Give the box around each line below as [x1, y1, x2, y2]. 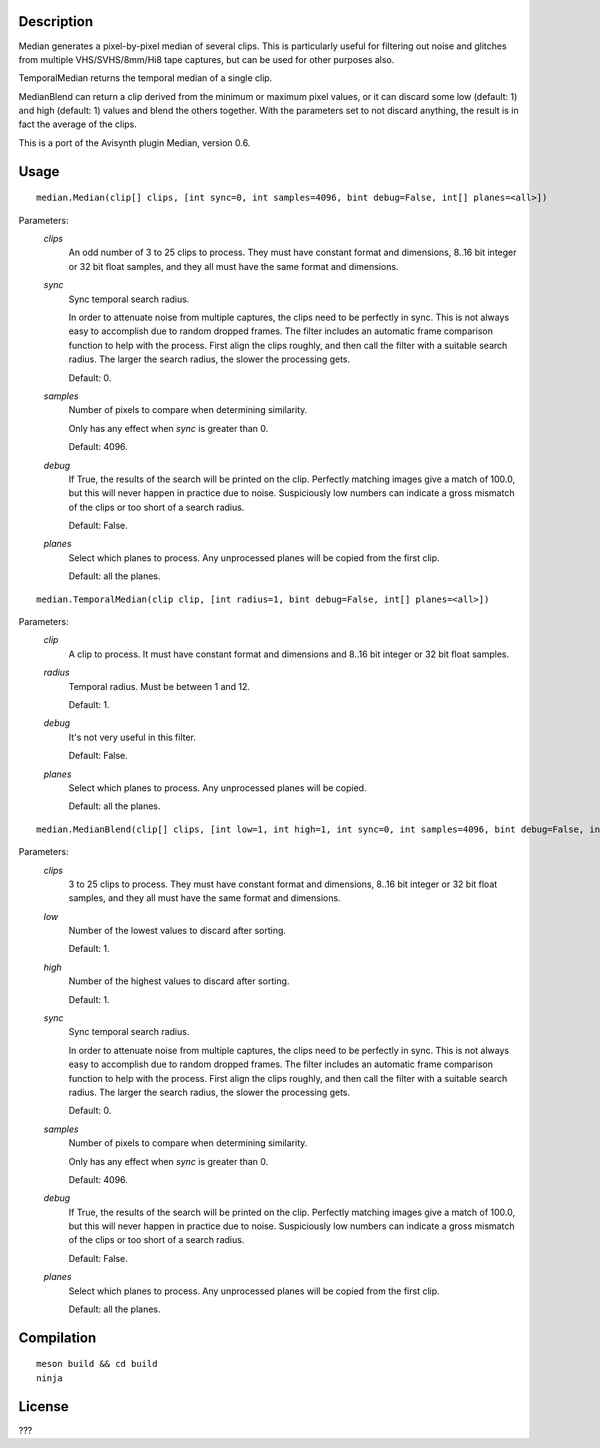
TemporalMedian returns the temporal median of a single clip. [18, 72, 273, 84]
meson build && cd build [36, 1358, 158, 1370]
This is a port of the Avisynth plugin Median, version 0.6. [18, 136, 251, 149]
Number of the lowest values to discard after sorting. [68, 925, 287, 937]
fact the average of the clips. [18, 118, 137, 130]
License [18, 1398, 69, 1415]
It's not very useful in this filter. [68, 731, 197, 743]
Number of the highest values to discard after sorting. [68, 975, 290, 987]
